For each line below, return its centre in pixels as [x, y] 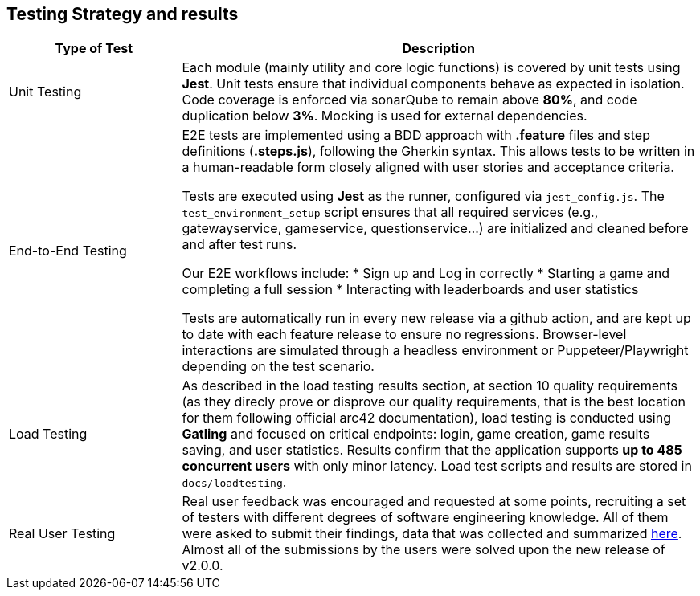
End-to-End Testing [68, 251]
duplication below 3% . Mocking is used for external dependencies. [385, 116]
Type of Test [94, 49]
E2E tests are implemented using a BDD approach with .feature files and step [416, 135]
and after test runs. [239, 245]
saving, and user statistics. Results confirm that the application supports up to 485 [432, 450]
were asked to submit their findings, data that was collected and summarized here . [432, 534]
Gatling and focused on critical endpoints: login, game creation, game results [416, 434]
